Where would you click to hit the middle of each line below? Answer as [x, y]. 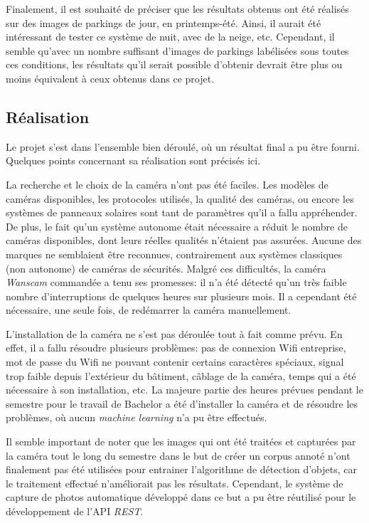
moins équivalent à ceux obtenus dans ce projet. [110, 78]
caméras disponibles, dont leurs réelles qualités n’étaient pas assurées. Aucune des [184, 240]
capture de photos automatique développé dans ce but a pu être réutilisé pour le [181, 497]
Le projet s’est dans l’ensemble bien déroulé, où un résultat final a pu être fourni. [183, 146]
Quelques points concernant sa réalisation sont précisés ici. [133, 160]
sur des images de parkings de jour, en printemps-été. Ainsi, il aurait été [164, 22]
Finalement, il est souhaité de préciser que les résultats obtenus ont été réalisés [177, 9]
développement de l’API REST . [75, 511]
